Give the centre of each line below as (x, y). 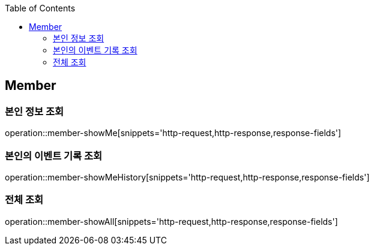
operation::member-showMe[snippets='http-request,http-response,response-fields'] (173, 133)
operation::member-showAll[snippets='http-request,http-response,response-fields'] (171, 221)
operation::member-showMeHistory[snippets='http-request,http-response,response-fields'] (187, 177)
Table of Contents (40, 8)
